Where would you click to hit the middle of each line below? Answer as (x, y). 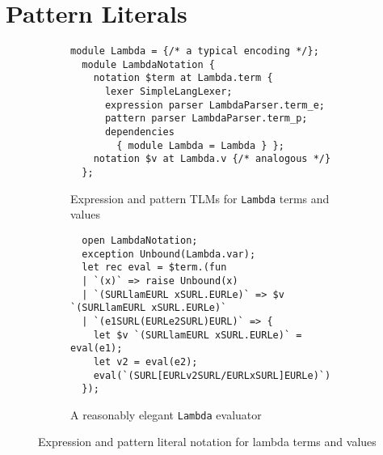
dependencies (139, 132)
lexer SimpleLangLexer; (168, 92)
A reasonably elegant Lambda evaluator (166, 414)
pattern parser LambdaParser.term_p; (206, 119)
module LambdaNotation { (148, 64)
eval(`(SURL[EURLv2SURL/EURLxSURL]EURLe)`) (212, 375)
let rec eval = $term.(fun (154, 268)
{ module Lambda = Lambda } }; (200, 145)
